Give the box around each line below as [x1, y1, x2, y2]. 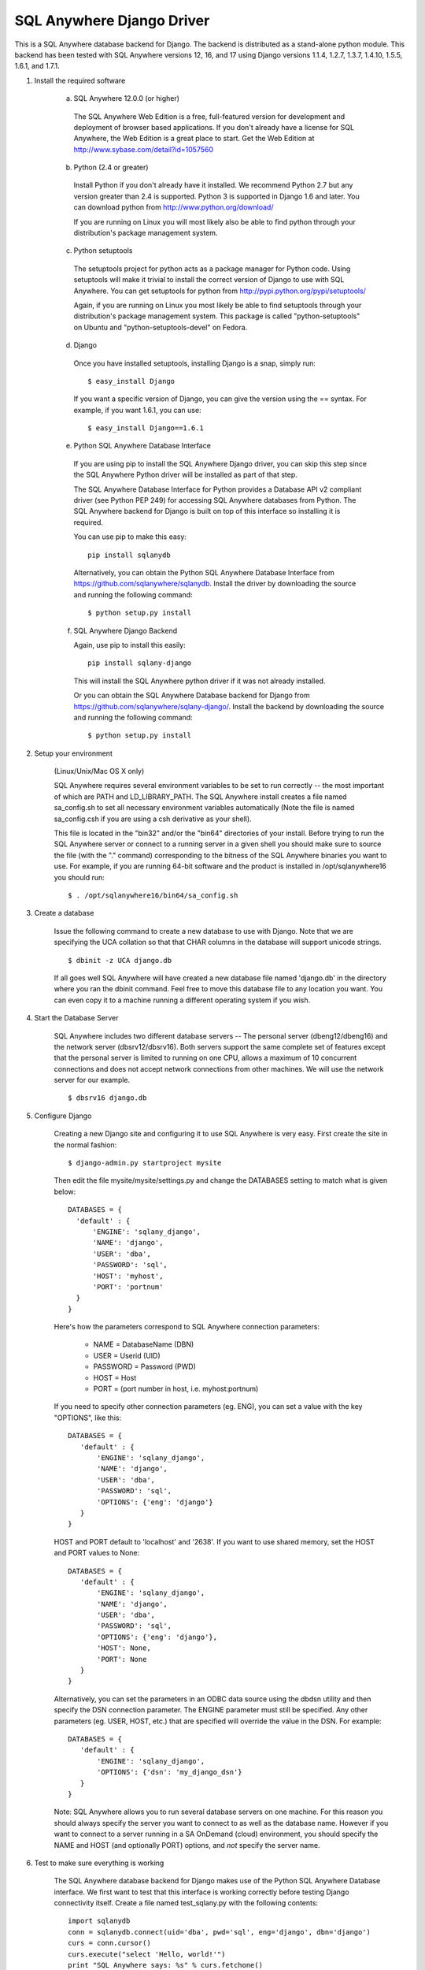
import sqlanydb [68, 1916, 131, 1926]
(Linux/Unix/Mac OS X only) [54, 767, 145, 776]
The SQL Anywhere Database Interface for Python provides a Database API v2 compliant [73, 485, 362, 494]
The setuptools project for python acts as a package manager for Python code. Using [73, 264, 351, 273]
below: [54, 1187, 76, 1196]
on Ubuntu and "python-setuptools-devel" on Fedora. [73, 322, 248, 332]
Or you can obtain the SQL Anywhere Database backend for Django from [73, 690, 310, 701]
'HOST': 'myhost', [92, 1271, 164, 1280]
